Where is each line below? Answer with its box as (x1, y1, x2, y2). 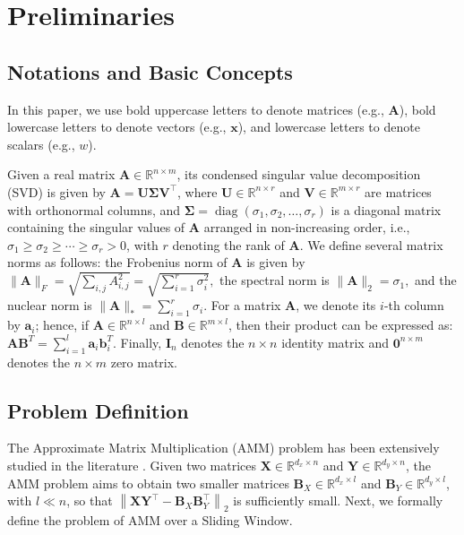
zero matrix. (110, 352, 178, 371)
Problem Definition (7, 396, 189, 424)
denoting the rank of (172, 235, 285, 254)
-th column (383, 296, 444, 315)
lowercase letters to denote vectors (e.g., (7, 117, 227, 136)
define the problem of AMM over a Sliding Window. (7, 510, 293, 529)
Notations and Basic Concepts (7, 57, 293, 85)
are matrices (365, 182, 432, 201)
